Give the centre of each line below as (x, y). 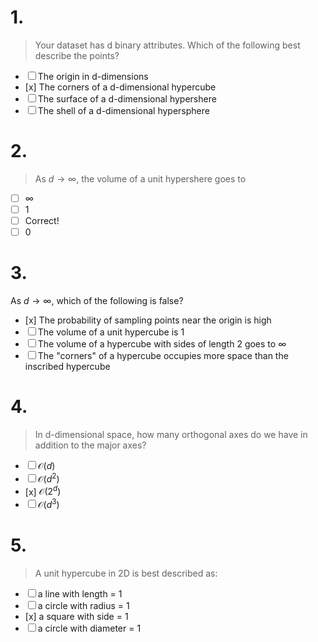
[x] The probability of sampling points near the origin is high (148, 320)
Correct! (42, 220)
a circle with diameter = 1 (89, 628)
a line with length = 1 (80, 593)
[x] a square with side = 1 (76, 616)
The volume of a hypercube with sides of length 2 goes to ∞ (162, 344)
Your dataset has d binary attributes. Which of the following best (167, 45)
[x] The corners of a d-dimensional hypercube (120, 87)
